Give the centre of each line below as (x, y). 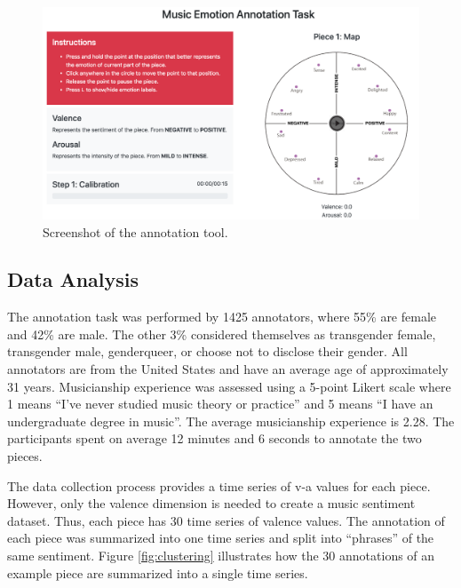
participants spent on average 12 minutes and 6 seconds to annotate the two (215, 438)
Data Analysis (73, 279)
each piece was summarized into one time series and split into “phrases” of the (221, 538)
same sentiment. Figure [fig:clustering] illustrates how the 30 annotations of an (221, 556)
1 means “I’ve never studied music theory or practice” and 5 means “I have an (220, 404)
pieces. (25, 456)
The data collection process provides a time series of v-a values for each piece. (219, 485)
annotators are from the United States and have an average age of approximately (228, 369)
